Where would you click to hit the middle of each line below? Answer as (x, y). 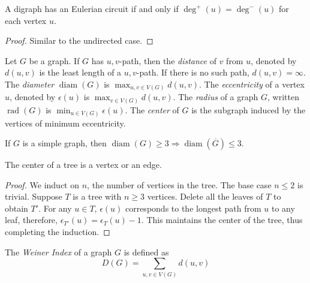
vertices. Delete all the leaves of (205, 196)
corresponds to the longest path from (193, 208)
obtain (16, 208)
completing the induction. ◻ (58, 232)
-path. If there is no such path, (193, 72)
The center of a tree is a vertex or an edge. (83, 165)
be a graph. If (54, 60)
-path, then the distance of (168, 60)
